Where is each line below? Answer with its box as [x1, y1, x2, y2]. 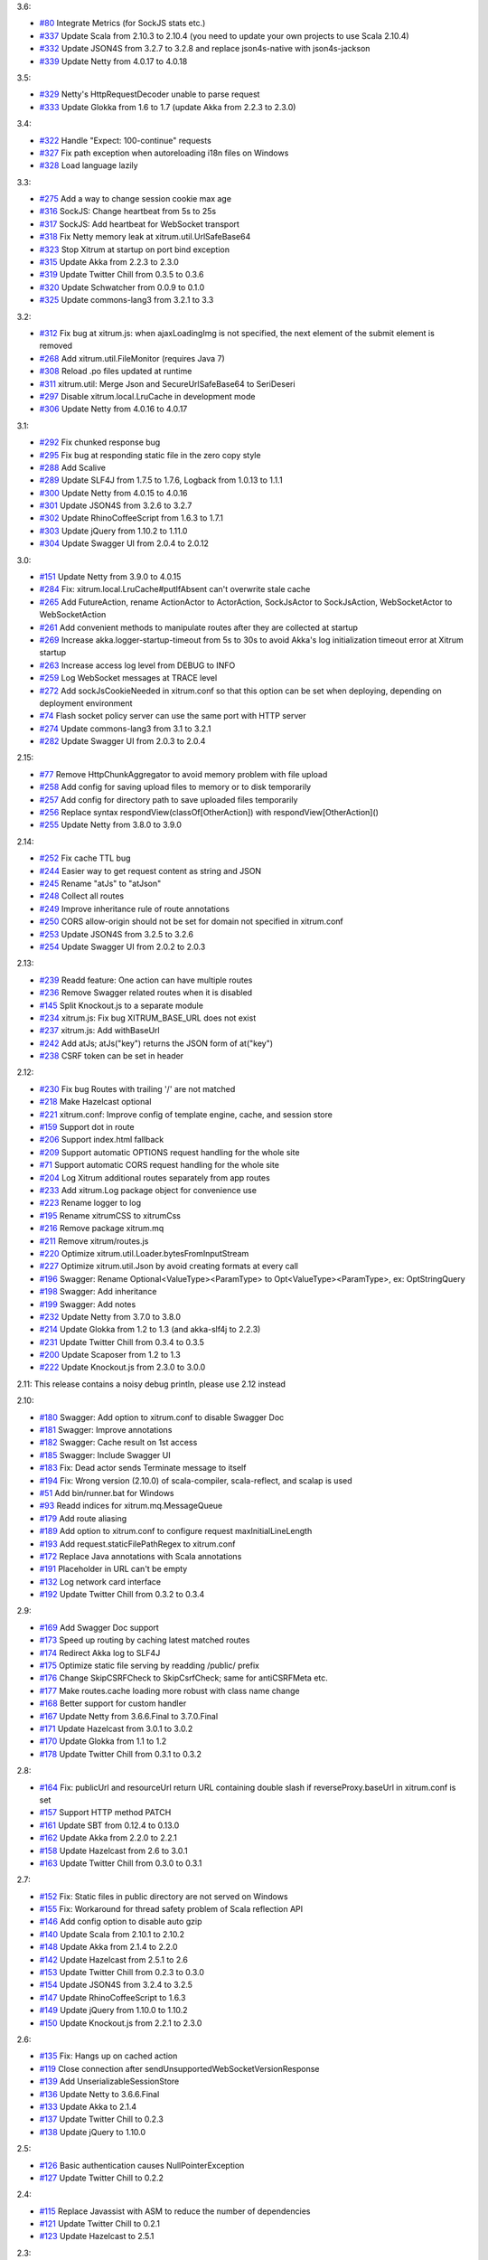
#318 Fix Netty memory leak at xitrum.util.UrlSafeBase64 [39, 231, 251, 242]
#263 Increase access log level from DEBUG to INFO [39, 660, 236, 671]
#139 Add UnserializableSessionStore [39, 2076, 180, 2087]
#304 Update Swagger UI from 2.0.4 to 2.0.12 [39, 538, 210, 549]
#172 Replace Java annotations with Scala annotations [39, 1550, 242, 1561]
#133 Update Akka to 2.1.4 [39, 2101, 137, 2112]
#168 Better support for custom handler [39, 1698, 187, 1709]
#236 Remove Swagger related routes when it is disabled [39, 987, 253, 998]
